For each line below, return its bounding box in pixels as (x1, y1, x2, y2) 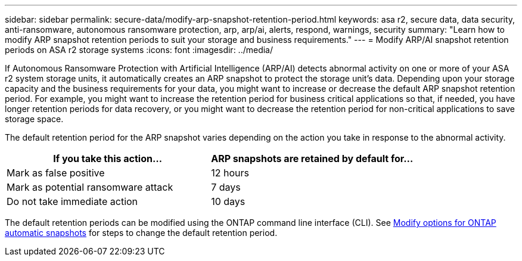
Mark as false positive (7, 167, 105, 179)
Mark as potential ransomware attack (7, 181, 173, 193)
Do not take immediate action (7, 195, 138, 207)
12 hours (211, 167, 249, 179)
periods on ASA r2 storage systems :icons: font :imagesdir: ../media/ (5, 45, 274, 55)
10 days (211, 195, 246, 207)
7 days (211, 181, 241, 193)
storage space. (5, 114, 64, 124)
